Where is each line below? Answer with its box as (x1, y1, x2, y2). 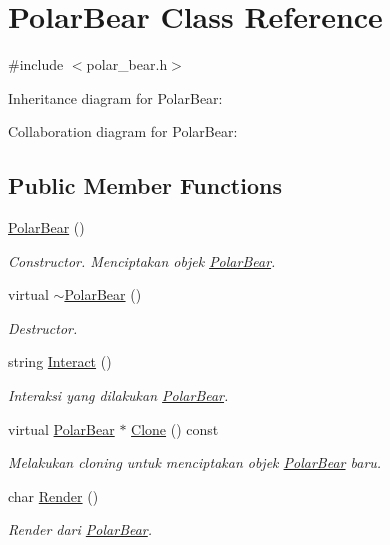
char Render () (8, 485, 99, 506)
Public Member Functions (8, 170, 282, 201)
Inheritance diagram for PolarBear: (8, 87, 223, 108)
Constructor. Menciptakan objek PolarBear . (8, 250, 276, 271)
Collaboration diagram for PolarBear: (8, 121, 238, 142)
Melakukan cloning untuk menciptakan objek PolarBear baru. (8, 452, 382, 473)
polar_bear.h (86, 54, 168, 75)
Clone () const (131, 418, 219, 439)
